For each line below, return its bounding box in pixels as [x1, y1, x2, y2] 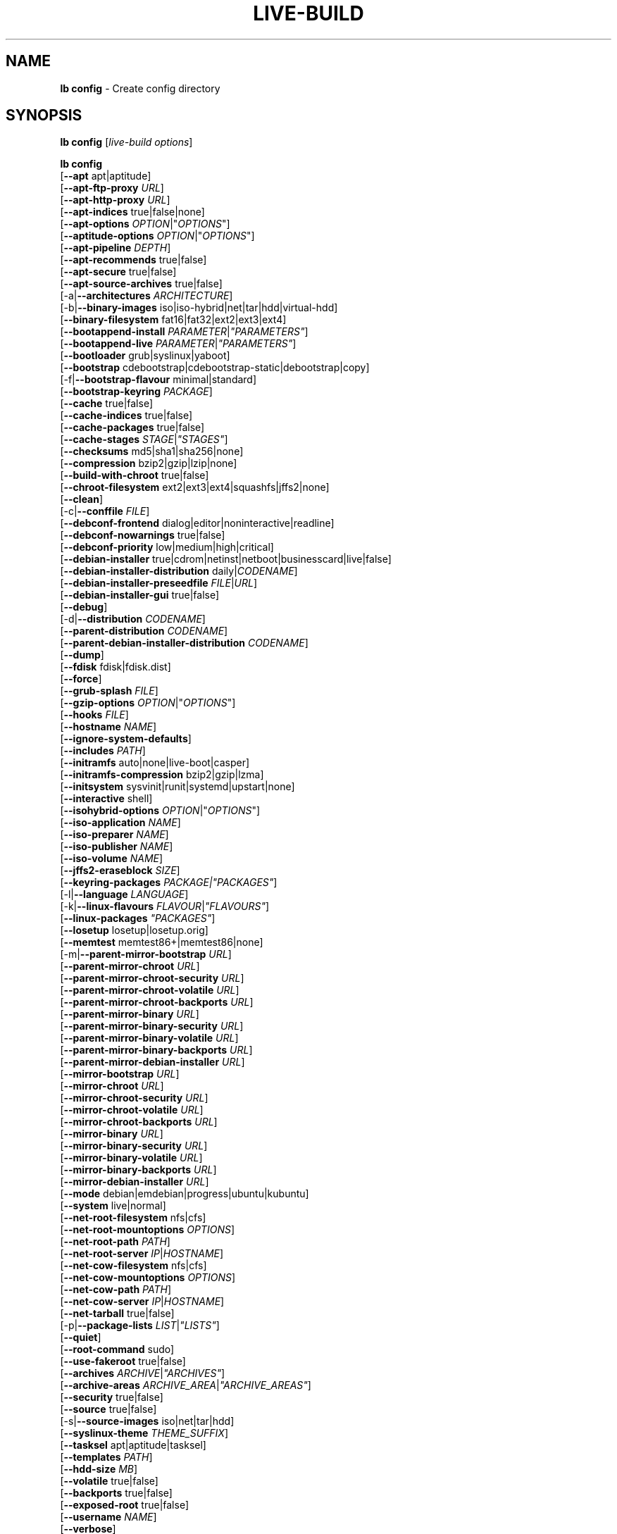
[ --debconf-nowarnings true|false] [60, 529, 225, 542]
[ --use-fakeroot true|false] [60, 1355, 186, 1368]
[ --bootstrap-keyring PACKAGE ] [60, 385, 213, 398]
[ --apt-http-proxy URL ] [60, 194, 170, 206]
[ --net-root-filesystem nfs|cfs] [60, 1211, 206, 1224]
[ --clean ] [60, 493, 104, 506]
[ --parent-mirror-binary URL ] [60, 1008, 199, 1021]
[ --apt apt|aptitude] [60, 170, 151, 182]
